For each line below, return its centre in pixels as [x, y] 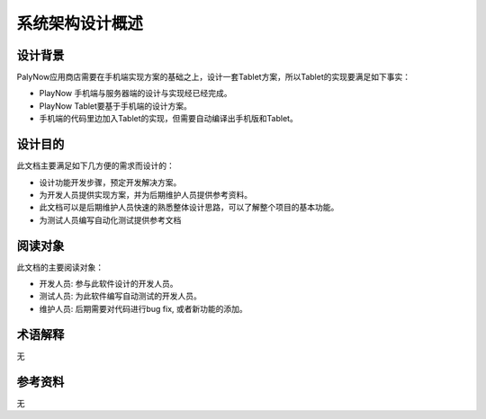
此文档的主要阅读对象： [60, 267]
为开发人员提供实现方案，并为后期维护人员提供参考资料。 [145, 194]
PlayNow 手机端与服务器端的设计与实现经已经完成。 [136, 94]
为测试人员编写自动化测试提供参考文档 [110, 219]
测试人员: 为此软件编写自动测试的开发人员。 [120, 296]
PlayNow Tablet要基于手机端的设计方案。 [116, 106]
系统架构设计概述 [80, 23]
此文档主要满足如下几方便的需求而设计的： [95, 165]
